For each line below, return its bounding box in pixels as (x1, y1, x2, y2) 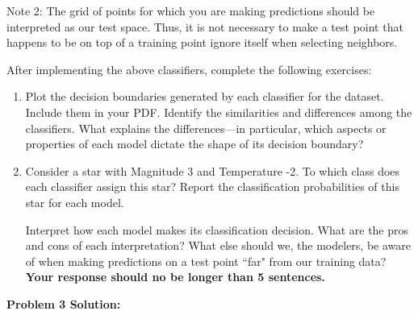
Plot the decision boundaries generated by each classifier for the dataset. (25, 88, 384, 105)
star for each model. (25, 193, 124, 210)
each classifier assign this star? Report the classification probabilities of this (25, 178, 399, 195)
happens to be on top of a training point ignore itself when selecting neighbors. (6, 34, 398, 51)
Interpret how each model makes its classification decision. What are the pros (25, 221, 409, 238)
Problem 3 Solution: (6, 295, 121, 312)
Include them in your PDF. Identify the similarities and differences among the (25, 103, 412, 120)
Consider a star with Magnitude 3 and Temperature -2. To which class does (25, 162, 400, 179)
